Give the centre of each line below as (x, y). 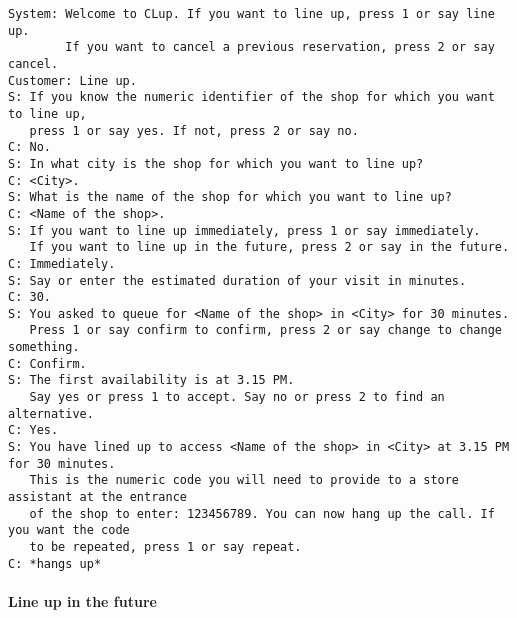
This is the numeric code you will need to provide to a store (244, 480)
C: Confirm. (47, 363)
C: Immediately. (62, 263)
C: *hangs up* (55, 563)
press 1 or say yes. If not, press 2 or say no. (194, 130)
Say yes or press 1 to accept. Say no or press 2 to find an (237, 397)
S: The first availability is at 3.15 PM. (151, 380)
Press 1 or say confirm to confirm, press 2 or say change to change (265, 330)
